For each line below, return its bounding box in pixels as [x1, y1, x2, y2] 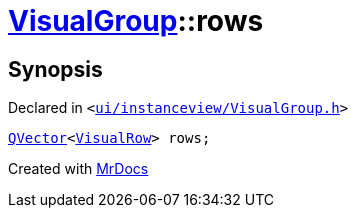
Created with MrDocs [8, 160, 149, 178]
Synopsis [8, 56, 103, 82]
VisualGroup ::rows [8, 4, 264, 38]
